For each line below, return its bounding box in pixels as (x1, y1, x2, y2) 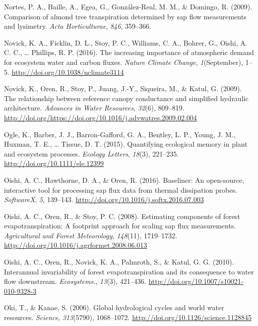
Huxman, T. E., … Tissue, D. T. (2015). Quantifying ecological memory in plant (4, 139, 248, 149)
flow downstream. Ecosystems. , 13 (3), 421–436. (4, 276, 146, 286)
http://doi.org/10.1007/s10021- (148, 276, 244, 286)
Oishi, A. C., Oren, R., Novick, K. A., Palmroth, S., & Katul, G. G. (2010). (4, 257, 234, 267)
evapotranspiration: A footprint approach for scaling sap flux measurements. (4, 220, 236, 231)
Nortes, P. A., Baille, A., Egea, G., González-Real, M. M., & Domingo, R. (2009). (4, 1, 253, 11)
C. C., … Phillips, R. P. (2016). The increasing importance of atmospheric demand (4, 47, 254, 57)
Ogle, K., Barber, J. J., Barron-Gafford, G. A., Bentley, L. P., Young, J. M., (4, 129, 236, 139)
